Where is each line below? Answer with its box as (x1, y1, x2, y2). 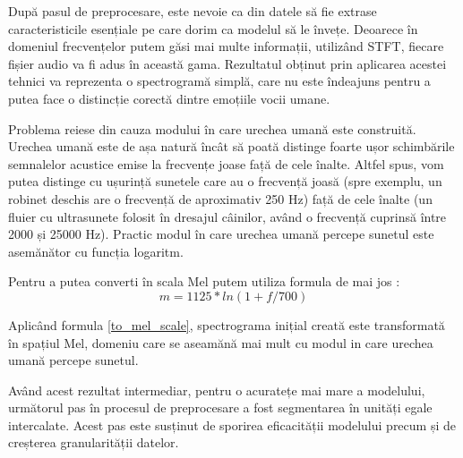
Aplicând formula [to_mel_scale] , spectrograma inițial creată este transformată (8, 315, 445, 334)
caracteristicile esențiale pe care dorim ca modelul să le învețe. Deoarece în (8, 19, 418, 38)
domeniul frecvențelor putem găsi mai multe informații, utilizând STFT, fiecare (8, 37, 444, 55)
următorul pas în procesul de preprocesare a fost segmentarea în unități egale (8, 398, 433, 417)
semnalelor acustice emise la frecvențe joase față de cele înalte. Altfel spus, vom (8, 154, 444, 173)
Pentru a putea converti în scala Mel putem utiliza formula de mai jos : (8, 272, 400, 291)
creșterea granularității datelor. (8, 433, 179, 452)
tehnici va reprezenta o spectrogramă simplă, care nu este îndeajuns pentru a (8, 72, 431, 90)
